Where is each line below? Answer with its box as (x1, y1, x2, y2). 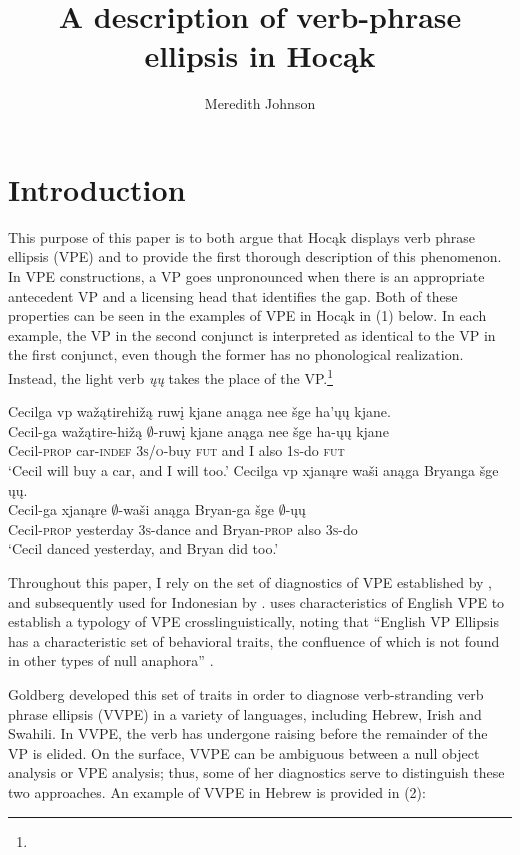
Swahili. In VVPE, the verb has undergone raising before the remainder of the (8, 723, 488, 744)
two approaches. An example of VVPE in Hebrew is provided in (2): (8, 781, 426, 802)
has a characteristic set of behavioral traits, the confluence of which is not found (8, 630, 500, 651)
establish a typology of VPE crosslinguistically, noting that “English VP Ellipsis (8, 611, 499, 632)
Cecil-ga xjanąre (8, 499, 107, 520)
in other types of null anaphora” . (8, 650, 214, 671)
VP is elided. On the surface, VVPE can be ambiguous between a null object (8, 742, 480, 763)
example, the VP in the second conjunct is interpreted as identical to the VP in (8, 324, 496, 345)
